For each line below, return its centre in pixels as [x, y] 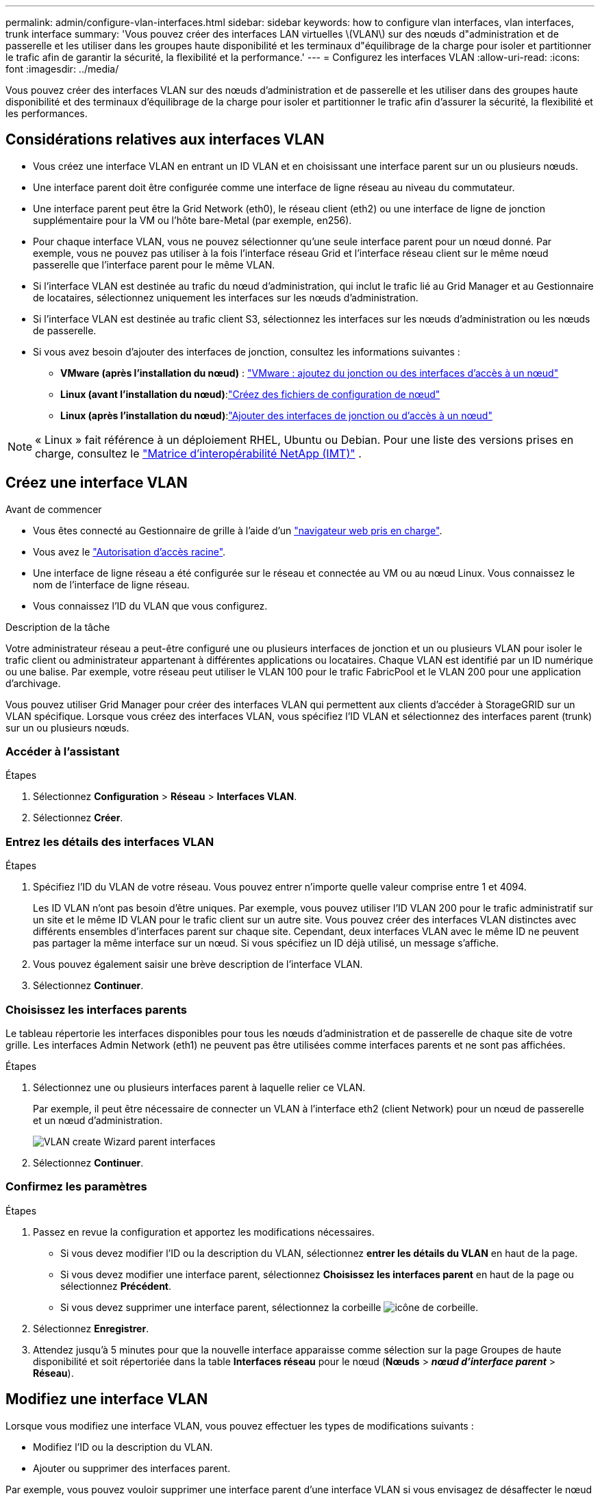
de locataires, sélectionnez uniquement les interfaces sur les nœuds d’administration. [226, 297]
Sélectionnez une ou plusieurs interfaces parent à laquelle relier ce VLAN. [199, 1087]
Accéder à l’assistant [63, 752]
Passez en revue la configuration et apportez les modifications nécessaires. [204, 1232]
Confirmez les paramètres [76, 1187]
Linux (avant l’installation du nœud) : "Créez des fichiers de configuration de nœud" [250, 394]
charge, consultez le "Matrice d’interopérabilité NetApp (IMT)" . [198, 453]
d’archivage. [33, 683]
